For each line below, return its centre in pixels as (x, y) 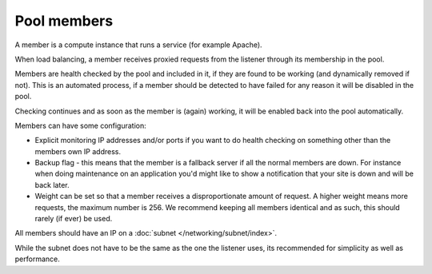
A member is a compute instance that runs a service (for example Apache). (139, 45)
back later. (52, 185)
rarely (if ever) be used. (74, 219)
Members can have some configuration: (81, 125)
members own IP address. (78, 151)
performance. (37, 259)
